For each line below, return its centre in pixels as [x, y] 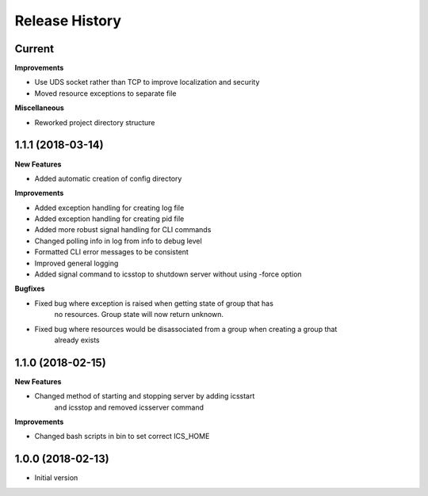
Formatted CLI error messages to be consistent [112, 252]
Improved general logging [76, 263]
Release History [68, 21]
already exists [77, 340]
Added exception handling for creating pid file [109, 219]
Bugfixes [30, 288]
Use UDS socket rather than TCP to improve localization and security [147, 82]
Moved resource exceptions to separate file [106, 93]
